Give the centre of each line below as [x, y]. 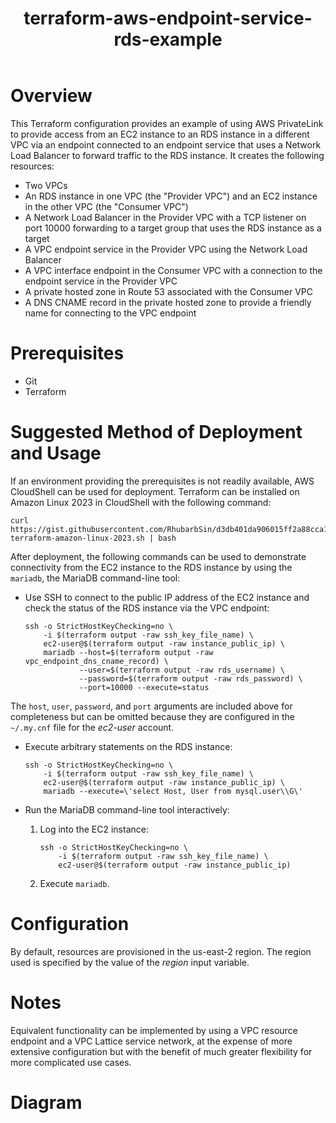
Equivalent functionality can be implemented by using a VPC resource [154, 1030]
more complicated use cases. [71, 1062]
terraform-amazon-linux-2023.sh [77, 538]
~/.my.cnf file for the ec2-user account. [92, 727]
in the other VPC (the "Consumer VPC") [106, 206]
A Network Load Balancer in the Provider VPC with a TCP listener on [165, 217]
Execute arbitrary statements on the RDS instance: [128, 746]
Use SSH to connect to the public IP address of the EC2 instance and [167, 597]
